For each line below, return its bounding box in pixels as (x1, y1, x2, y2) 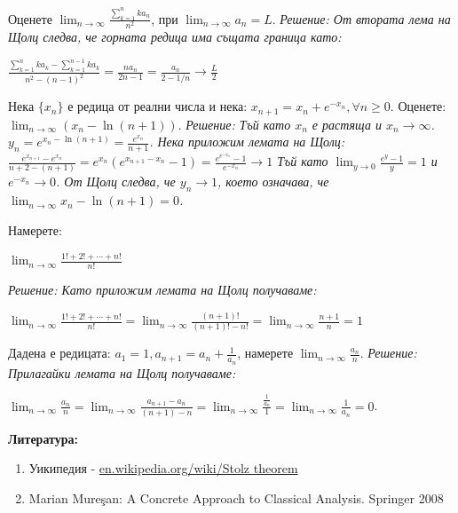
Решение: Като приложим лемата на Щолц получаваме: (8, 280, 317, 299)
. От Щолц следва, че (56, 172, 176, 191)
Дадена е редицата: (8, 343, 111, 362)
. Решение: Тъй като (178, 114, 291, 133)
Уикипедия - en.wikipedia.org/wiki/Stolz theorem (28, 459, 298, 477)
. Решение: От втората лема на (272, 9, 451, 28)
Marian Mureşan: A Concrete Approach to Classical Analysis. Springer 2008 (28, 489, 444, 508)
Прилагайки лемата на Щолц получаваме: (8, 363, 236, 382)
